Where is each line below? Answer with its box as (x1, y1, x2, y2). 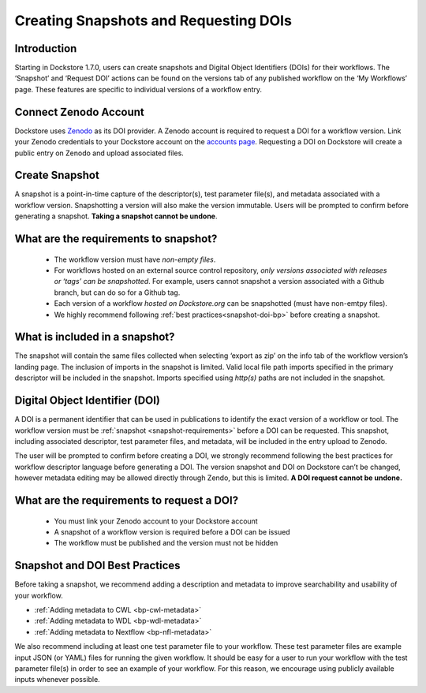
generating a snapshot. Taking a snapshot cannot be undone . (14, 211, 218, 221)
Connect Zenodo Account (14, 105, 145, 118)
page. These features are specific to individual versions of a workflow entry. (14, 84, 263, 94)
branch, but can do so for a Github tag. (54, 288, 181, 297)
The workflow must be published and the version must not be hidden (54, 538, 278, 548)
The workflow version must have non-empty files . (54, 255, 216, 264)
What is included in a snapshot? (14, 330, 175, 344)
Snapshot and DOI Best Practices (14, 559, 181, 572)
